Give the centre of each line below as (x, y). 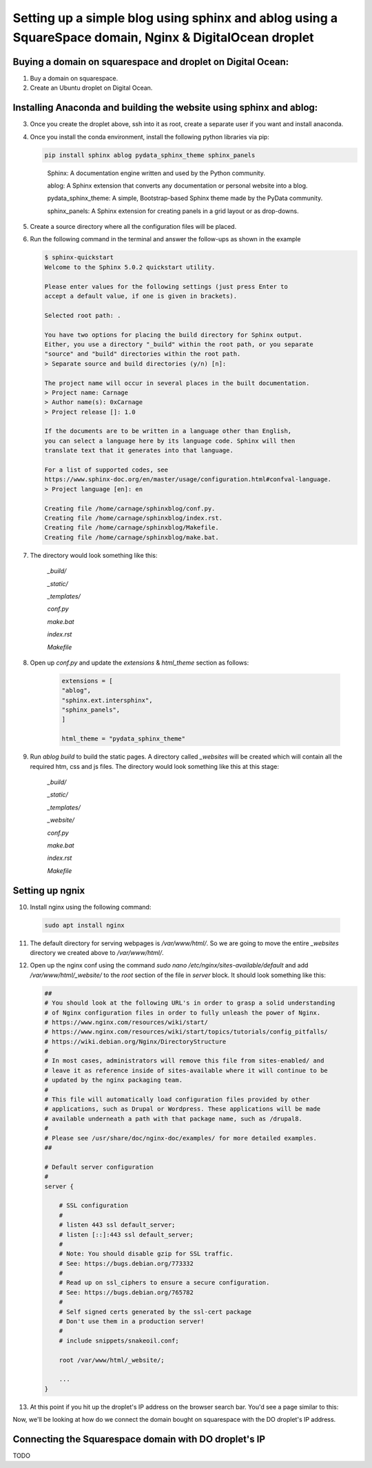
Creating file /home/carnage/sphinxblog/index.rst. (134, 518)
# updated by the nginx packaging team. (113, 1080)
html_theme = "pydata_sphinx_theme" (124, 739)
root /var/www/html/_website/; (112, 1360)
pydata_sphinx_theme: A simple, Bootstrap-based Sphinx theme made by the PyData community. (185, 198)
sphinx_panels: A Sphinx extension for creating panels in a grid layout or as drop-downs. (173, 211)
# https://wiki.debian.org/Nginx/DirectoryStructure (135, 1042)
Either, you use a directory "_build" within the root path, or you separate (179, 344)
